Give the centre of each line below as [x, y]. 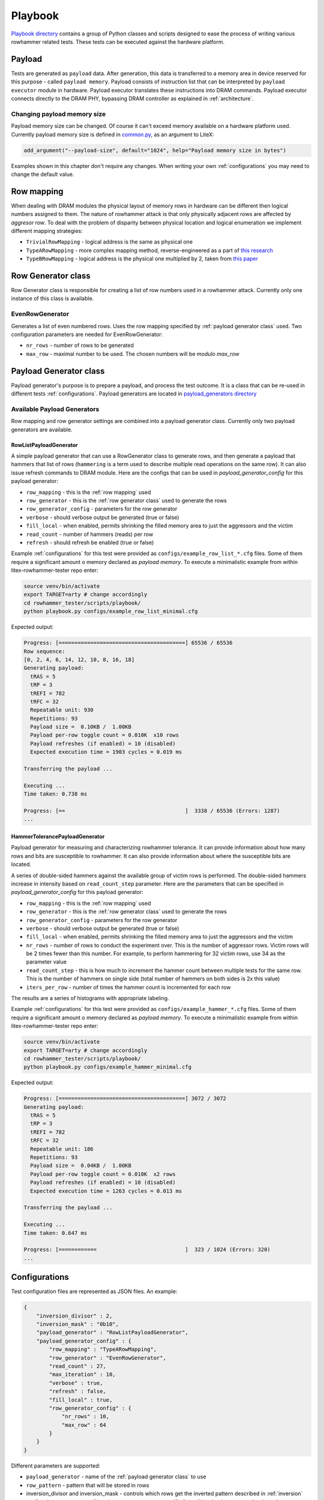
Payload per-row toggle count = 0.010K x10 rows [105, 735]
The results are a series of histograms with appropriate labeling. [90, 998]
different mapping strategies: [47, 230]
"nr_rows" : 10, [85, 1417]
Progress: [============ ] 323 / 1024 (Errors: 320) [147, 1250]
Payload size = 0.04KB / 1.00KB [81, 1166]
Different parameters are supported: [56, 1465]
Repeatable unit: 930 [62, 710]
